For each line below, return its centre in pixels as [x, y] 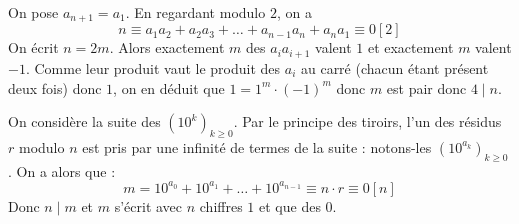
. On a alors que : [62, 170]
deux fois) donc [55, 87]
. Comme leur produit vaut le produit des [153, 67]
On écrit [33, 47]
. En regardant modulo [195, 12]
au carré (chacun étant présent [394, 67]
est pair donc [426, 87]
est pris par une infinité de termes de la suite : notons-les [257, 146]
